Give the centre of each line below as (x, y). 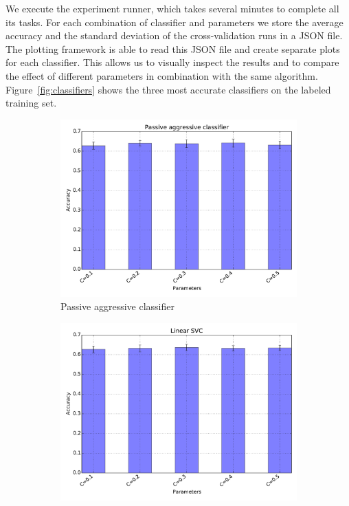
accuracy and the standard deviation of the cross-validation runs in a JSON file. (174, 35)
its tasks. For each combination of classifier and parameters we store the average (174, 22)
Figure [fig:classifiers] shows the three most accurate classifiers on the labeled (168, 89)
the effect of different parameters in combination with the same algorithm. (162, 75)
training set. (31, 103)
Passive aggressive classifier (117, 306)
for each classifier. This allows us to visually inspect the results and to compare (172, 62)
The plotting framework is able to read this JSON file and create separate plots (173, 48)
